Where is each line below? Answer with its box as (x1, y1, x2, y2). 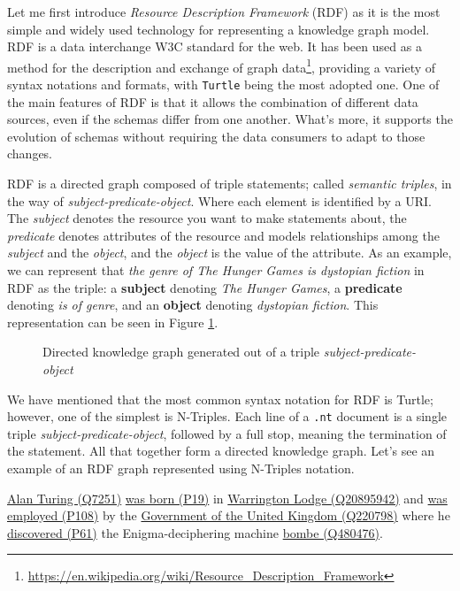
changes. (7, 144, 53, 163)
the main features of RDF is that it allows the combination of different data (7, 92, 418, 111)
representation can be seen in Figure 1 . (7, 312, 218, 331)
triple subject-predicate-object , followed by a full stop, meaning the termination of (7, 424, 447, 442)
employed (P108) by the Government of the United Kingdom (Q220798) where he (7, 506, 450, 525)
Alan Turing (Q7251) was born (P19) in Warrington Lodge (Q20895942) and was (7, 488, 448, 507)
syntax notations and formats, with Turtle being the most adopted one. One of (7, 75, 440, 94)
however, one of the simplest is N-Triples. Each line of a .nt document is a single (7, 407, 447, 426)
